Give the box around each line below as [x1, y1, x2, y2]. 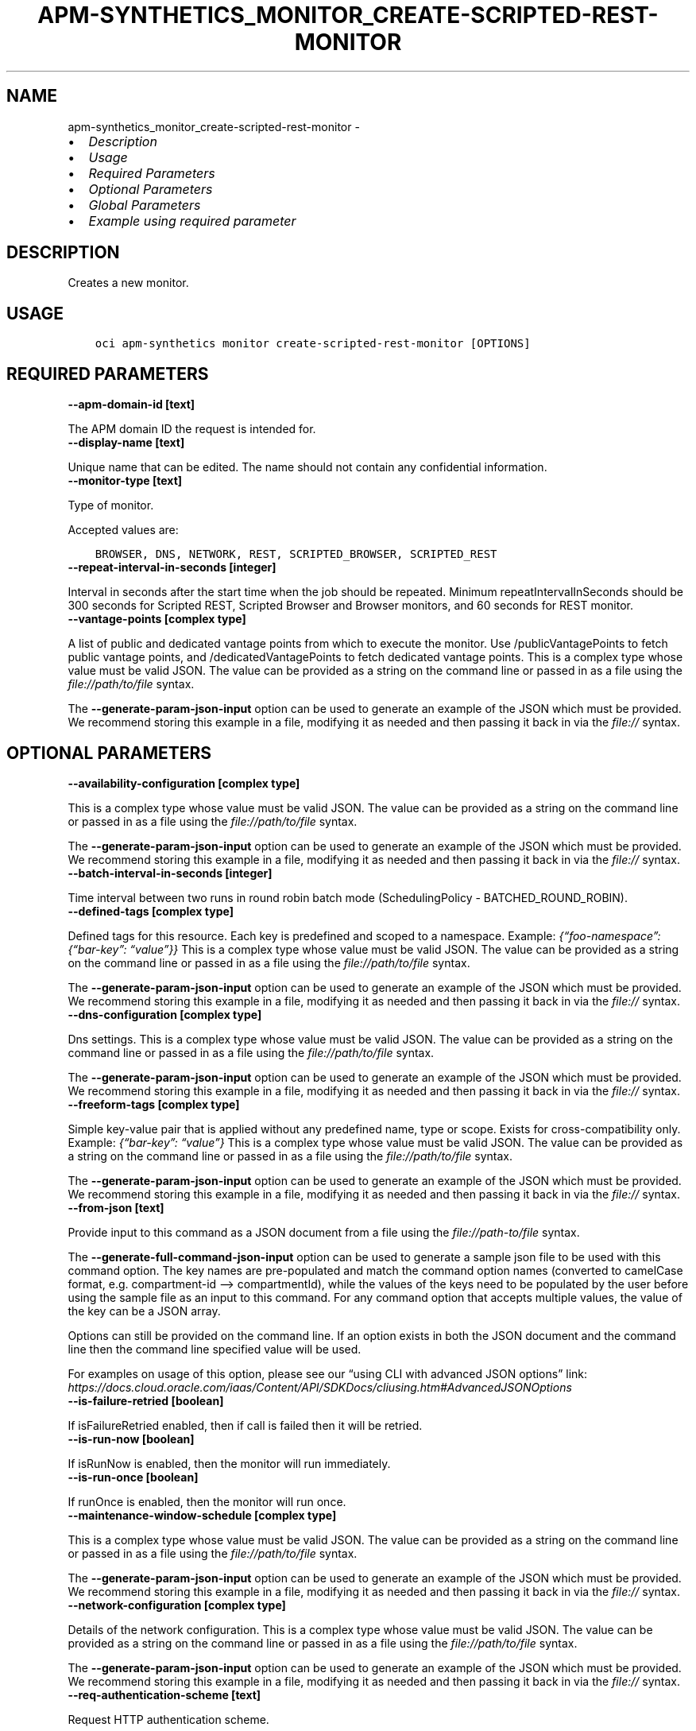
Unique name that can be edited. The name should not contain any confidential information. [68, 460, 547, 474]
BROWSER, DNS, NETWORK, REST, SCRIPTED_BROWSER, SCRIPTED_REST [95, 548, 497, 561]
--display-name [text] [68, 436, 185, 450]
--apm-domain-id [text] [68, 397, 195, 412]
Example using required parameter [88, 212, 296, 229]
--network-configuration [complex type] [68, 1597, 286, 1612]
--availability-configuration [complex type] [68, 776, 300, 790]
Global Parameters [88, 196, 201, 213]
